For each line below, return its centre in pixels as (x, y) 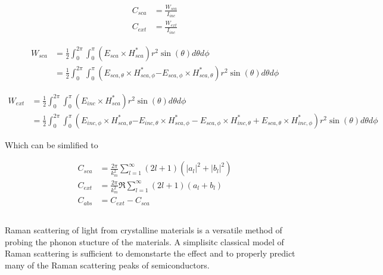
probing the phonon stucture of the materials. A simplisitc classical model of (144, 241)
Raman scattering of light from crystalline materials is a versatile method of (144, 230)
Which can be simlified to (52, 144)
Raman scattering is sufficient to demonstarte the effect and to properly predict (150, 253)
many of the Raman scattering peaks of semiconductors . (107, 265)
